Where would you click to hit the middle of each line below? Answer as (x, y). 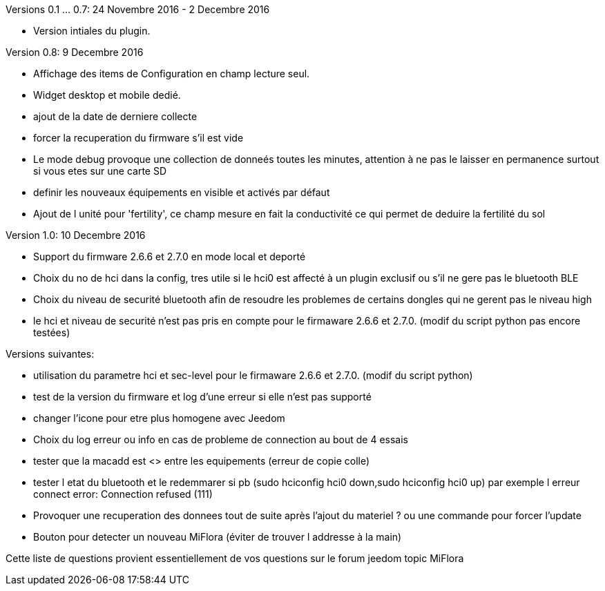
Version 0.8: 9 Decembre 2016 (75, 52)
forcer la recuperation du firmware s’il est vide (138, 138)
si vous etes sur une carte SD (100, 171)
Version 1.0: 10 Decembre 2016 (76, 235)
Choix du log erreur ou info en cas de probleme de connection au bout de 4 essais (221, 439)
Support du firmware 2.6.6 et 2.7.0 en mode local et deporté (170, 256)
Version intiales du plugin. (92, 31)
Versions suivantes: (50, 354)
